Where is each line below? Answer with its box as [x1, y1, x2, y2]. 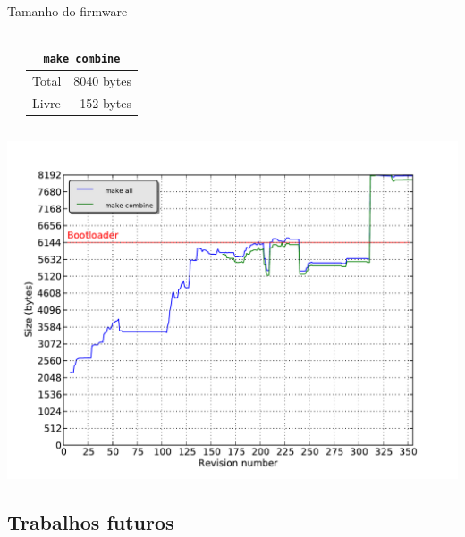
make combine [43, 53, 121, 66]
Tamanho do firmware [7, 2, 128, 20]
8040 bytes [73, 71, 131, 89]
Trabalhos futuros [7, 508, 174, 535]
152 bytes [80, 93, 131, 112]
